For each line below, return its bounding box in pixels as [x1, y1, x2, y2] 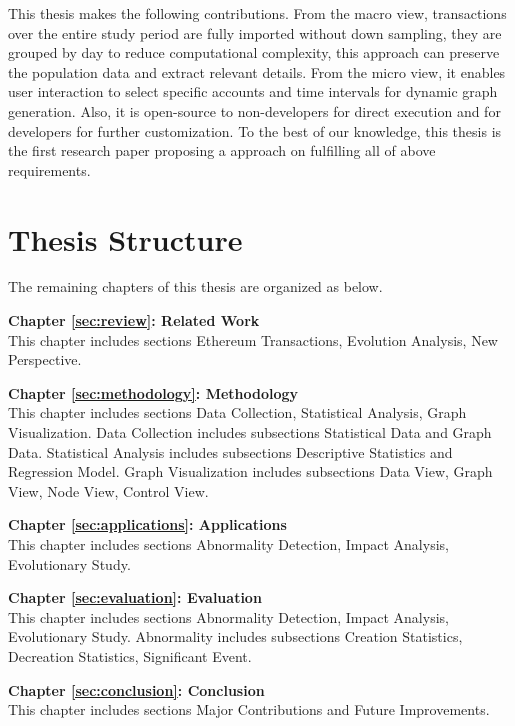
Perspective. [8, 349, 82, 370]
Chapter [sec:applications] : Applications [8, 514, 287, 535]
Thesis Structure [8, 218, 243, 259]
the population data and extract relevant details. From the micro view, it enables [8, 61, 506, 82]
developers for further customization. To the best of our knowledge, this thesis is [8, 120, 502, 141]
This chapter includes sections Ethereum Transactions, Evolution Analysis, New [8, 329, 498, 350]
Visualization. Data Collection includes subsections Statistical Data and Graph [8, 422, 492, 443]
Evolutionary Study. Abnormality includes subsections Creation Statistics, [8, 626, 463, 647]
